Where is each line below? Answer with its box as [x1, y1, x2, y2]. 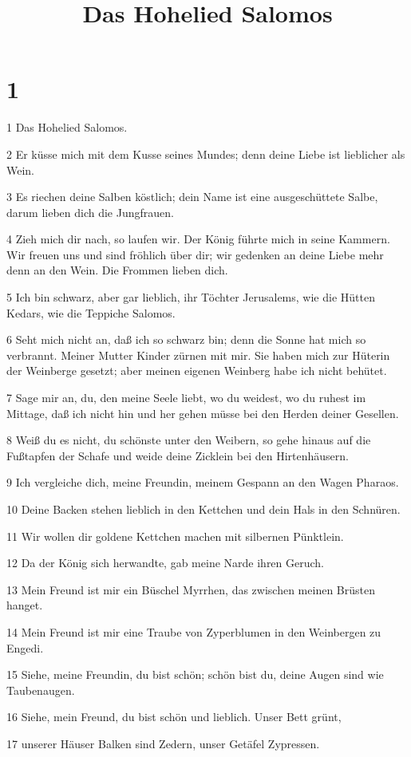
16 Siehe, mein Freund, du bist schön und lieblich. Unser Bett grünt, [6, 708, 342, 725]
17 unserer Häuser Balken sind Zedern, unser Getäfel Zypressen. [6, 735, 320, 751]
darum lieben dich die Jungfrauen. [6, 203, 174, 220]
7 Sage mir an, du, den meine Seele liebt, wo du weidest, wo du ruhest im [6, 389, 366, 406]
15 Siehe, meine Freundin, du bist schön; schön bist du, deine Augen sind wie [6, 666, 384, 683]
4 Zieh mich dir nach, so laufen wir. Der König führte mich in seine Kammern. [6, 231, 390, 247]
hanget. [6, 597, 43, 613]
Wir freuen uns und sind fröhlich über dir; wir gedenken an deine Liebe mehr [6, 246, 384, 262]
